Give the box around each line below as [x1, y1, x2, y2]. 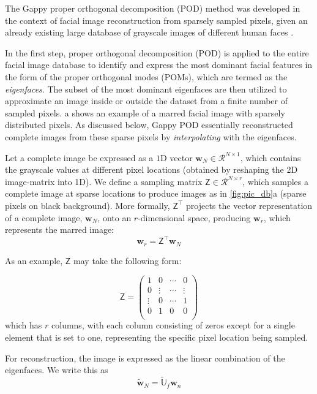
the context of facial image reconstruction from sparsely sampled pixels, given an [5, 13, 308, 26]
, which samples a [242, 175, 308, 188]
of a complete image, [5, 211, 83, 224]
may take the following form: [73, 254, 182, 267]
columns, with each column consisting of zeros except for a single [51, 319, 295, 331]
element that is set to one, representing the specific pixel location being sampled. [5, 331, 308, 344]
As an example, [5, 254, 63, 267]
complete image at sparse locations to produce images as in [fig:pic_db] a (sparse [5, 187, 307, 200]
